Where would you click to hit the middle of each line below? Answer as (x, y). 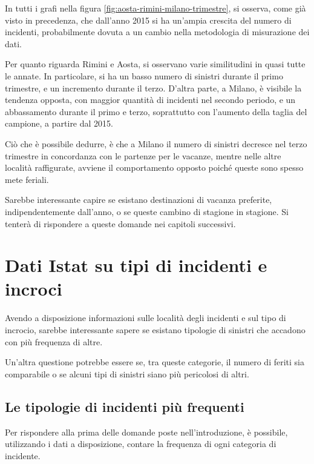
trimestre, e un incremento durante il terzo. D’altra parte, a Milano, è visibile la (153, 88)
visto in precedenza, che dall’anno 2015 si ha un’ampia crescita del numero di (148, 20)
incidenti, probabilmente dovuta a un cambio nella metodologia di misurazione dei (157, 32)
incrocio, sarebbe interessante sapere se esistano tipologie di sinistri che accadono (155, 330)
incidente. (23, 455)
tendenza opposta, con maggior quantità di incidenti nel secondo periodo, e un (150, 100)
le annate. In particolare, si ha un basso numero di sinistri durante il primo (144, 75)
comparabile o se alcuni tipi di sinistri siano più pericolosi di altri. (127, 373)
